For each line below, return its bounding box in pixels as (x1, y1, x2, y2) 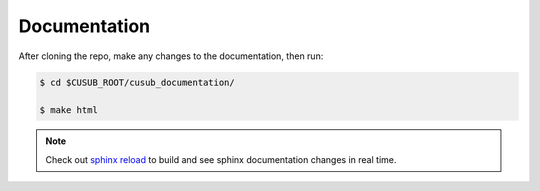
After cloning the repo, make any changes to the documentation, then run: (18, 50, 324, 62)
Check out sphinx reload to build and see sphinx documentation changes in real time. (45, 153, 397, 165)
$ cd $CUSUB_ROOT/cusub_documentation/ (39, 76, 235, 88)
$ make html (39, 105, 99, 116)
